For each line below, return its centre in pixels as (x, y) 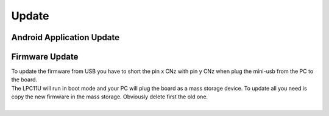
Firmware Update (45, 57)
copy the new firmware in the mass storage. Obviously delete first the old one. (110, 97)
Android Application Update (65, 37)
